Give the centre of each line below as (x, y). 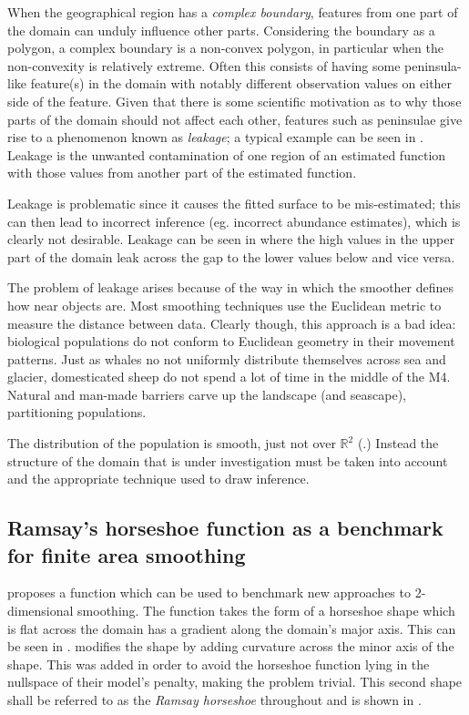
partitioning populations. (77, 412)
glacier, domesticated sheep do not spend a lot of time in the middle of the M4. (229, 377)
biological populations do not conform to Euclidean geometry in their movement (231, 341)
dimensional (41, 611)
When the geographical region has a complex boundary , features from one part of (233, 12)
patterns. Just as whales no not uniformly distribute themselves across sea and (227, 358)
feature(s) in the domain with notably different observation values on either (241, 83)
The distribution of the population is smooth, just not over (172, 443)
